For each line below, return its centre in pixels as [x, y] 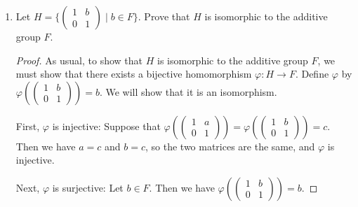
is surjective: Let [88, 187]
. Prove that [164, 16]
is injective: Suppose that [106, 126]
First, [28, 126]
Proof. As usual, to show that [79, 60]
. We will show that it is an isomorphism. [188, 91]
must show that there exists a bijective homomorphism [134, 74]
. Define [312, 74]
